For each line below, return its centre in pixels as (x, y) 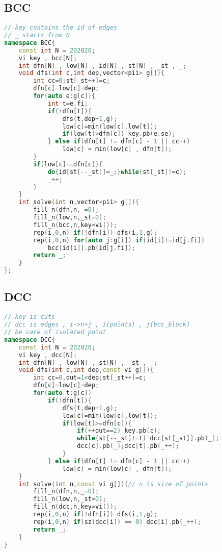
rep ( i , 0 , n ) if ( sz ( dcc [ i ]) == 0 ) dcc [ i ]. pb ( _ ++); (117, 522)
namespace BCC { (30, 43)
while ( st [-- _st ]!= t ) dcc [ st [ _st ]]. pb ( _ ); (148, 438)
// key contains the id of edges (61, 28)
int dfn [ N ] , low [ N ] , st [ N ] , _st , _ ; (88, 362)
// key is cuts (30, 317)
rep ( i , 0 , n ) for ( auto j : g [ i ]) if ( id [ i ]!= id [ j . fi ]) (119, 240)
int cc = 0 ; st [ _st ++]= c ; (72, 81)
